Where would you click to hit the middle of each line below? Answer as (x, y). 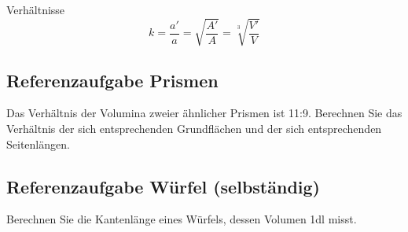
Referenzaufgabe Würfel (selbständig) (163, 186)
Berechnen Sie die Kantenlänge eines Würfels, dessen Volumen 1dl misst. (182, 219)
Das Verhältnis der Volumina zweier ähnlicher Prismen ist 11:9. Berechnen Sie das (204, 113)
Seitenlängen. (38, 144)
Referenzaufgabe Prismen (112, 80)
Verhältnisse (36, 9)
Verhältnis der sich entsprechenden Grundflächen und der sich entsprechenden (194, 128)
